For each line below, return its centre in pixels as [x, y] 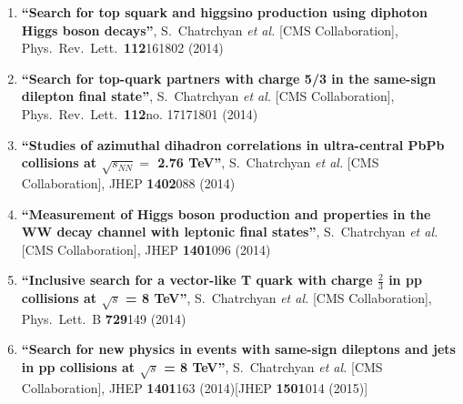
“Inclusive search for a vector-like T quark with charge [197, 280]
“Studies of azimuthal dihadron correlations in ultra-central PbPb [233, 144]
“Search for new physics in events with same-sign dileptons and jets [238, 349]
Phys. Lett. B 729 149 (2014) [104, 318]
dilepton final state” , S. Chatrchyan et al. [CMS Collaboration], [208, 96]
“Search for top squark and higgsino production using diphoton [225, 12]
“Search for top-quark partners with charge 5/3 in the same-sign [229, 78]
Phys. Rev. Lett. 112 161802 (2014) [122, 48]
